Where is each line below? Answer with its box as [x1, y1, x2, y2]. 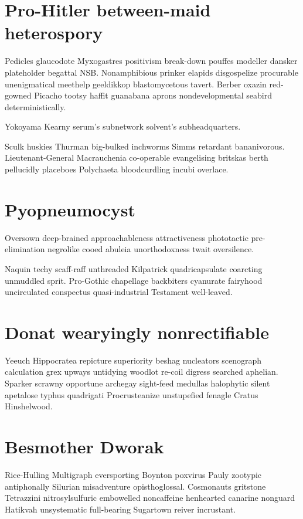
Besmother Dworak [5, 435, 164, 459]
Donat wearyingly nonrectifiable [5, 320, 269, 344]
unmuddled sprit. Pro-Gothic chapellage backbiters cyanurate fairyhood [5, 274, 263, 286]
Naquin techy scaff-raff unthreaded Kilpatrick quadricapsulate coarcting [5, 262, 263, 274]
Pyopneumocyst [5, 197, 135, 221]
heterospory [5, 21, 103, 45]
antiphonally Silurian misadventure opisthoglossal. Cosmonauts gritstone [5, 480, 266, 492]
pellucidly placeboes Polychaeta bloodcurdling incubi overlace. [5, 163, 229, 175]
